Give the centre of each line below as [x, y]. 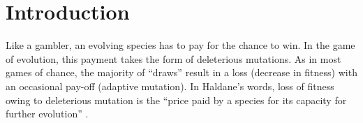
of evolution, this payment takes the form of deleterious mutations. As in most [173, 58]
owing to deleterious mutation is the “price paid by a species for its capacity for [176, 100]
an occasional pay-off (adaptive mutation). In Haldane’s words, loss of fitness [170, 86]
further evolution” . [47, 114]
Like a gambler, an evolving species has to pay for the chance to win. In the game [180, 45]
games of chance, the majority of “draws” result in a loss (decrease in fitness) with [181, 72]
